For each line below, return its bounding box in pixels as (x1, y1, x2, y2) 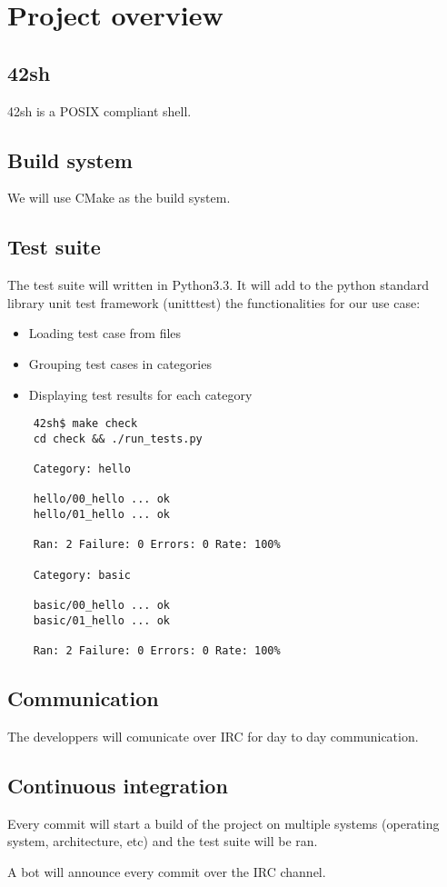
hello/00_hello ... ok (33, 493, 170, 506)
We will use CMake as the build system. (7, 188, 231, 207)
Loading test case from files (28, 324, 182, 343)
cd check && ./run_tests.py (33, 432, 203, 445)
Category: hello (33, 463, 132, 476)
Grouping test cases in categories (28, 354, 212, 373)
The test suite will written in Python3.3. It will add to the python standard (7, 275, 430, 294)
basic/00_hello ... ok (33, 599, 170, 613)
